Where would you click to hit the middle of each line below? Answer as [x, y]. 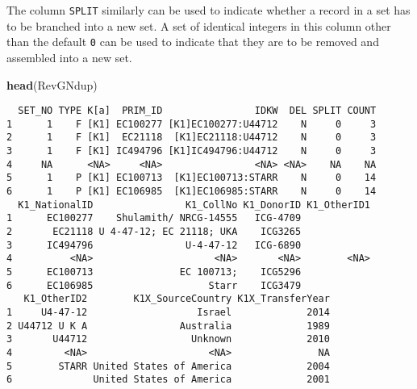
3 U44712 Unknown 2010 [168, 339]
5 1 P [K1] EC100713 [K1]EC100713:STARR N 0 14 [192, 178]
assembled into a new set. [69, 57]
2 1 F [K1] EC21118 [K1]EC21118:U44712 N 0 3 [192, 138]
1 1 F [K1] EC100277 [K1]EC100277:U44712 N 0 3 [192, 124]
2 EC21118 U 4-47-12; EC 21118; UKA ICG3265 [154, 232]
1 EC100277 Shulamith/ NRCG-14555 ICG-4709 [154, 218]
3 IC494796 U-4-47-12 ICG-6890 [154, 245]
